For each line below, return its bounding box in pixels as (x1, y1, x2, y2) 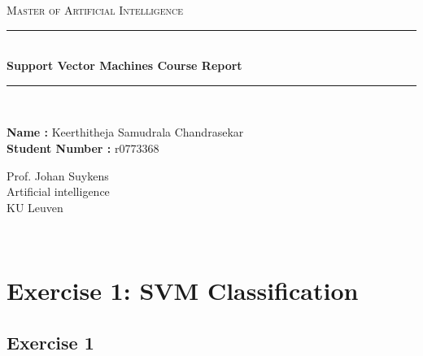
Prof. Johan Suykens (7, 167, 109, 184)
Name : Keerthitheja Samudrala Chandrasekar (7, 124, 244, 141)
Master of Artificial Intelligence (7, 2, 184, 18)
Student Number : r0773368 (7, 139, 159, 156)
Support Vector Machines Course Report (7, 57, 242, 74)
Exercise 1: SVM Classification (7, 274, 359, 307)
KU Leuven (7, 198, 63, 215)
